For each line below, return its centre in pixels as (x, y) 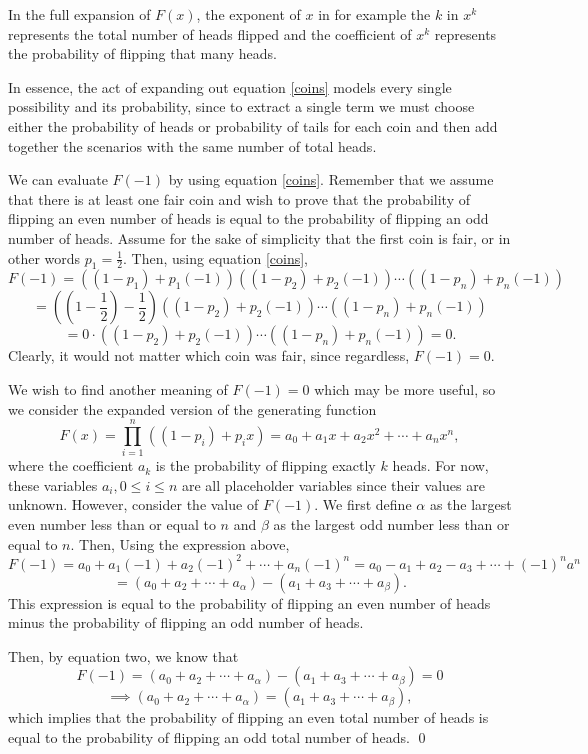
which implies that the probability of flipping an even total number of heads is (248, 717)
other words (44, 257)
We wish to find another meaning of (118, 388)
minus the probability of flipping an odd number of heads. (186, 622)
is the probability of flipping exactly (265, 465)
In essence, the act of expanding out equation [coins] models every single (230, 86)
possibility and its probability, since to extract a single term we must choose (241, 106)
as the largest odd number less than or (391, 524)
